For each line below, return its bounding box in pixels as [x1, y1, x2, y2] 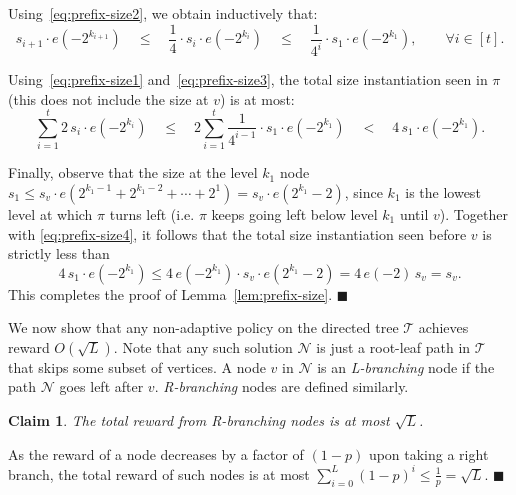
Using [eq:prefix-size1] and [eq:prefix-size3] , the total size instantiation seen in [8, 69, 488, 89]
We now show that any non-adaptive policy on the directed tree [8, 317, 399, 338]
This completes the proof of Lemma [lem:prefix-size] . [8, 283, 333, 304]
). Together [439, 203, 508, 224]
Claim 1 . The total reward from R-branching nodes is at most [8, 410, 390, 431]
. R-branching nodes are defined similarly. [154, 376, 409, 397]
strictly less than [8, 243, 110, 264]
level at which [8, 203, 93, 224]
